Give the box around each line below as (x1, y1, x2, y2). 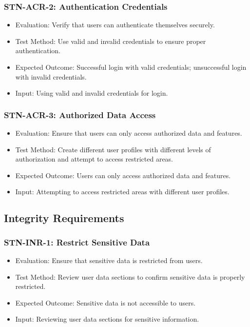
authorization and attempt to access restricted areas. (15, 154, 173, 164)
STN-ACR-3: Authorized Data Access (4, 108, 156, 121)
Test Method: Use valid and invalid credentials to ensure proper (15, 36, 206, 46)
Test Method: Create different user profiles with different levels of (15, 144, 211, 154)
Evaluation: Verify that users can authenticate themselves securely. (15, 20, 215, 30)
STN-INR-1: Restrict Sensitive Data (4, 236, 150, 248)
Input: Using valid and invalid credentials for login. (15, 88, 168, 98)
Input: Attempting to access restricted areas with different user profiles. (15, 186, 230, 197)
